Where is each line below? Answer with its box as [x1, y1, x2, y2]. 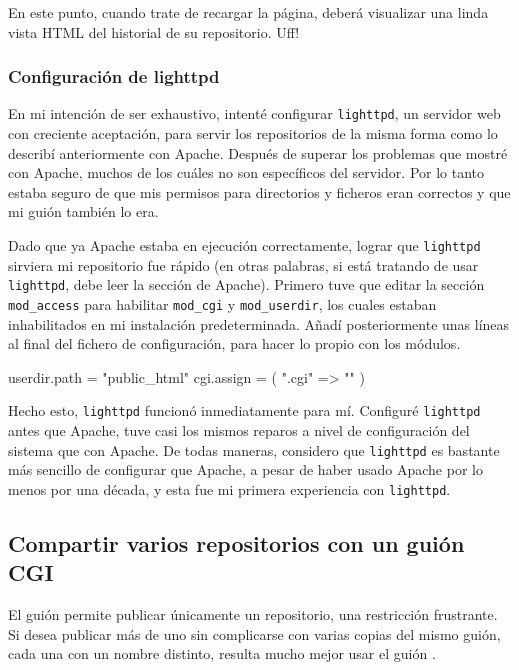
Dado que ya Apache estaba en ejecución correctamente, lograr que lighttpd [8, 235, 481, 256]
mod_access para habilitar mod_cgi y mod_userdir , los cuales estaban [8, 293, 437, 314]
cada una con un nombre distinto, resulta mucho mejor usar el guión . [8, 643, 436, 664]
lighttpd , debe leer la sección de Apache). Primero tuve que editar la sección [8, 274, 485, 295]
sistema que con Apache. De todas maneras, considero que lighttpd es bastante [8, 439, 500, 460]
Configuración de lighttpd [8, 64, 220, 89]
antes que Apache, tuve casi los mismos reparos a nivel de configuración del [8, 420, 470, 441]
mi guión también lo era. [8, 201, 159, 222]
